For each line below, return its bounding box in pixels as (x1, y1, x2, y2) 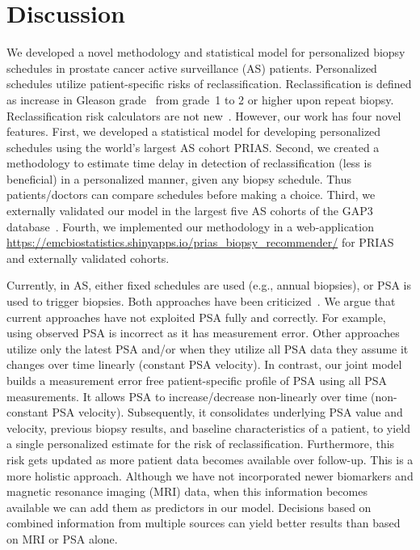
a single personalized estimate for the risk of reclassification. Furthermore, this (6, 435, 395, 452)
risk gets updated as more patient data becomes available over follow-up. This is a (6, 451, 414, 467)
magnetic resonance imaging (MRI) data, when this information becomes (6, 483, 367, 500)
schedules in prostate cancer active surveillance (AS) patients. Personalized (6, 59, 377, 76)
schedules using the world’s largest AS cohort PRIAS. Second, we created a (6, 138, 380, 155)
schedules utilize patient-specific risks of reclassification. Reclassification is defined (6, 75, 412, 92)
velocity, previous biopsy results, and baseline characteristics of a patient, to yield (6, 419, 411, 436)
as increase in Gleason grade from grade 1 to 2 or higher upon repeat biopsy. (6, 91, 394, 108)
